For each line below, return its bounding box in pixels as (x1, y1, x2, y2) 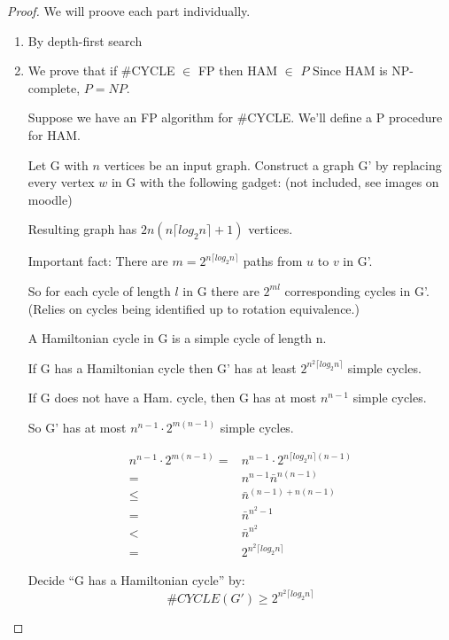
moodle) (27, 190, 73, 208)
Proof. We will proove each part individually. (7, 2, 251, 20)
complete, (27, 78, 81, 97)
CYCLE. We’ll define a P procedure (247, 108, 443, 127)
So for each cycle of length (27, 281, 171, 300)
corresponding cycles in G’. (284, 281, 430, 300)
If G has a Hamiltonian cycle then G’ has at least (27, 358, 297, 377)
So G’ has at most (27, 418, 127, 436)
